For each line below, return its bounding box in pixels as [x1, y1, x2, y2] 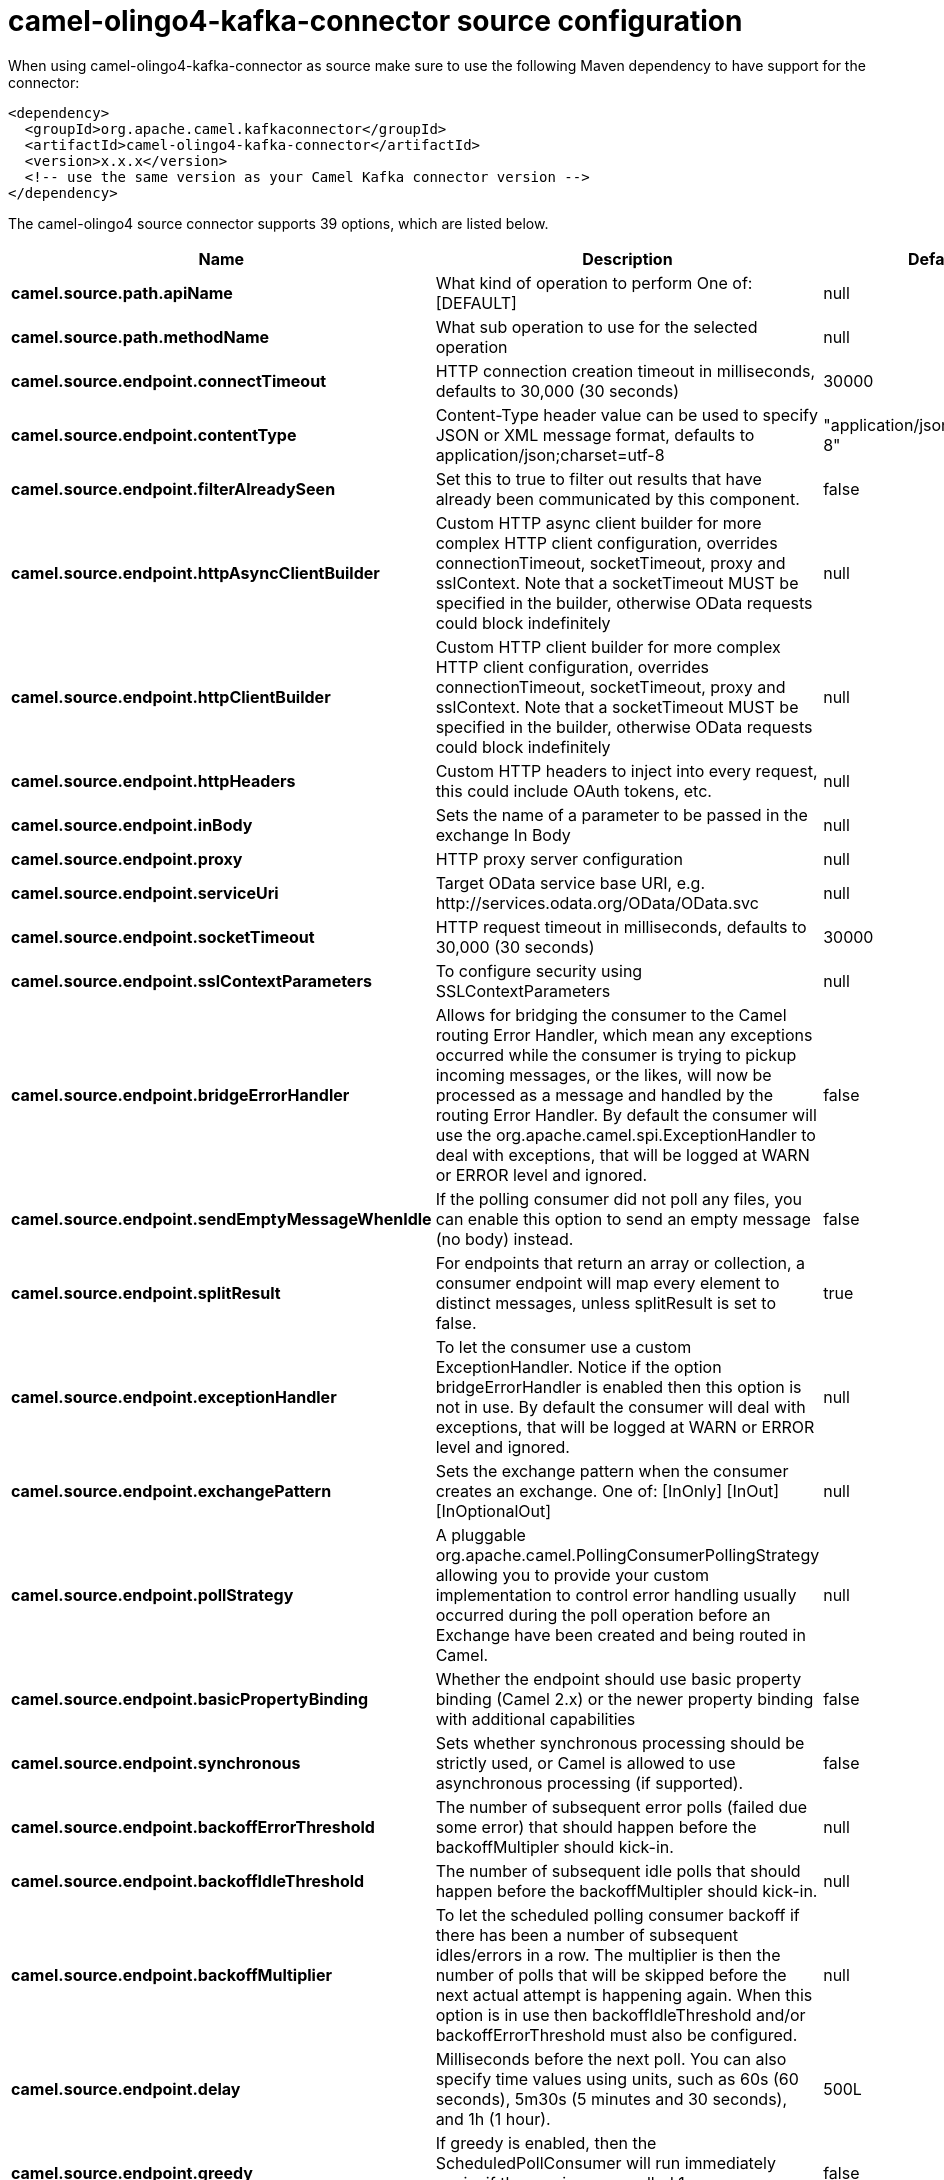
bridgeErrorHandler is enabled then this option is [435, 1376, 802, 1397]
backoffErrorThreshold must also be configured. [435, 2024, 798, 2045]
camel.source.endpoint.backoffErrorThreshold [11, 1816, 375, 1837]
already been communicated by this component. [435, 488, 800, 509]
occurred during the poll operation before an [435, 1604, 771, 1625]
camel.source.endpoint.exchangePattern [11, 1480, 332, 1501]
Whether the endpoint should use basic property [435, 1668, 802, 1689]
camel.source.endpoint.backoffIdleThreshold [11, 1870, 365, 1891]
